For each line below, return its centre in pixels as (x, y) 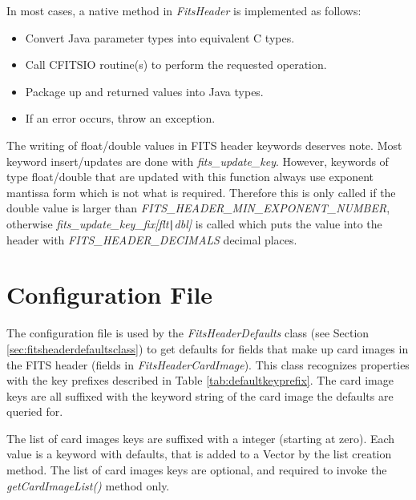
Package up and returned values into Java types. (144, 91)
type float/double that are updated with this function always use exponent (190, 177)
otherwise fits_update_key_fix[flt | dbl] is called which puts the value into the (194, 223)
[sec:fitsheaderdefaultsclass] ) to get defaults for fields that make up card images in (208, 348)
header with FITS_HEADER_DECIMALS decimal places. (152, 239)
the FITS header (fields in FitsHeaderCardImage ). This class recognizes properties (208, 364)
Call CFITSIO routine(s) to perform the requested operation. (176, 65)
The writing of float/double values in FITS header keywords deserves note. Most (204, 145)
